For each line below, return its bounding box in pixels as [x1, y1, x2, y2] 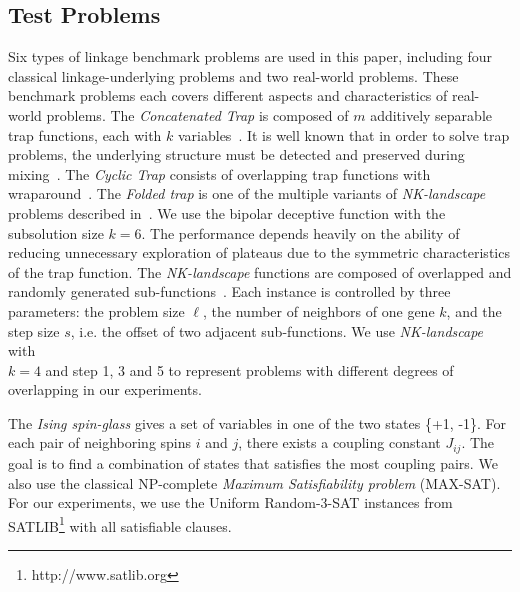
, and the [446, 300, 502, 321]
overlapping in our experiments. [8, 379, 202, 400]
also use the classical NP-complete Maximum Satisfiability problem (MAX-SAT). [8, 472, 501, 493]
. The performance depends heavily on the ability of [141, 222, 460, 243]
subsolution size [8, 222, 104, 243]
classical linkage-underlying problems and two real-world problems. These [8, 65, 459, 86]
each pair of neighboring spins [8, 432, 192, 453]
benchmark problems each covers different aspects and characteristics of [8, 85, 448, 106]
